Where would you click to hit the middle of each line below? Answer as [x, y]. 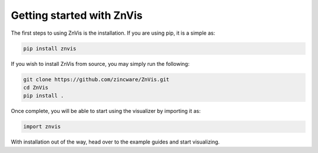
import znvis [42, 127]
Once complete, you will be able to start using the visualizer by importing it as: [106, 111]
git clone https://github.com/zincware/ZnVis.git [96, 79]
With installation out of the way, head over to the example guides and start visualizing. [115, 142]
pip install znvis [50, 48]
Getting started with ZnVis [77, 15]
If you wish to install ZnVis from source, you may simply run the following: [100, 64]
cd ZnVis [36, 87]
